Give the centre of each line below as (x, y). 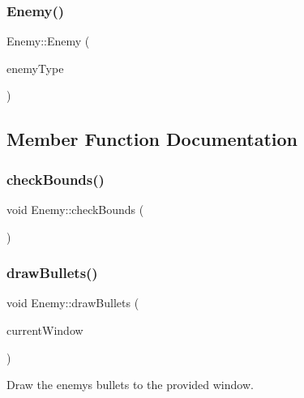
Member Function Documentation (152, 139)
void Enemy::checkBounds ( (75, 209)
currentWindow (45, 330)
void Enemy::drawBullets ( (73, 303)
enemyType (35, 68)
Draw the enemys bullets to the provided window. (130, 385)
